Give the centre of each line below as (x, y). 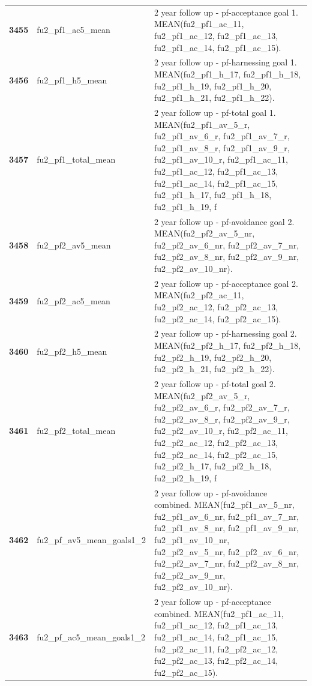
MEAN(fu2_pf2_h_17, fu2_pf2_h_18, (227, 345)
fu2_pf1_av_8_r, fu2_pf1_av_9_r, (222, 147)
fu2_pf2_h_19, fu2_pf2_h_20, (213, 357)
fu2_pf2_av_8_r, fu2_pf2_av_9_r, (222, 419)
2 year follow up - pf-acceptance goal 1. (226, 12)
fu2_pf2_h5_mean (72, 351)
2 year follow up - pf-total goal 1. (215, 112)
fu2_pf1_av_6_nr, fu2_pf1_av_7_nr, (226, 516)
